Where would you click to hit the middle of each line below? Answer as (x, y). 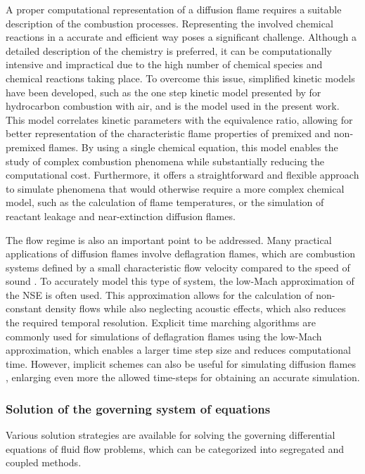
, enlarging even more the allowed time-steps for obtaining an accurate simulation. (183, 377)
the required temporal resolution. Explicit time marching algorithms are (161, 322)
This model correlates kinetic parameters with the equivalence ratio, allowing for (179, 119)
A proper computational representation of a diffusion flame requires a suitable (174, 9)
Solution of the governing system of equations (138, 408)
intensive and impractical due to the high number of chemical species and (164, 64)
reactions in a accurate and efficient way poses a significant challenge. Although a (181, 37)
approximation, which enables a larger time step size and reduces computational (178, 350)
